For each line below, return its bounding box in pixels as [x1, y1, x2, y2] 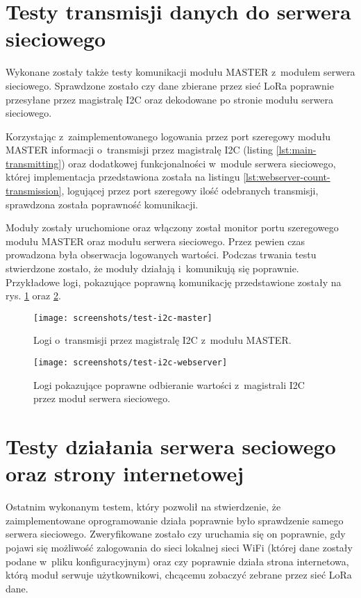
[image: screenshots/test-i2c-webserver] [33, 358, 228, 368]
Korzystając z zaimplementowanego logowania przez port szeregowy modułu [6, 128, 331, 143]
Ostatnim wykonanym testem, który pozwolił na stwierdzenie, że [6, 499, 281, 514]
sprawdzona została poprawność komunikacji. [6, 197, 199, 211]
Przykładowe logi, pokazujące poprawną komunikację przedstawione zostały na [6, 274, 342, 289]
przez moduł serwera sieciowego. [33, 391, 171, 406]
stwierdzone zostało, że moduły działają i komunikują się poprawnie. [6, 261, 299, 276]
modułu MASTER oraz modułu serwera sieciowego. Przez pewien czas [6, 233, 305, 248]
